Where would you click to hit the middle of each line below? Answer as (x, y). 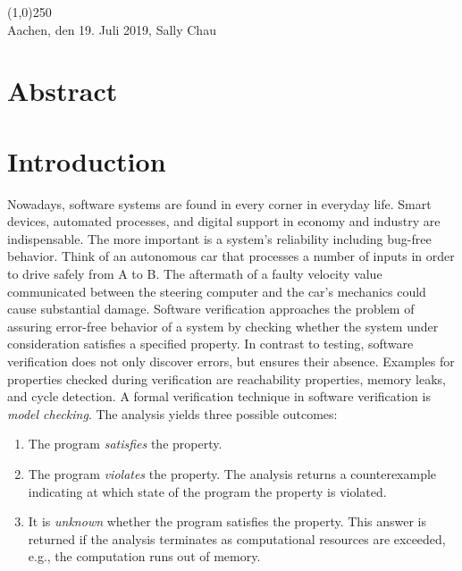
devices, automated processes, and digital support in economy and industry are (224, 221)
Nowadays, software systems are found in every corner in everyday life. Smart (219, 203)
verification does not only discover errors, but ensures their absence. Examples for (231, 361)
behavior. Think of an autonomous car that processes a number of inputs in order (231, 256)
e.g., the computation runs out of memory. (144, 556)
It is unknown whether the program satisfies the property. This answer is (227, 521)
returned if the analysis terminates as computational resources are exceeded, (237, 538)
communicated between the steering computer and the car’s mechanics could (217, 291)
